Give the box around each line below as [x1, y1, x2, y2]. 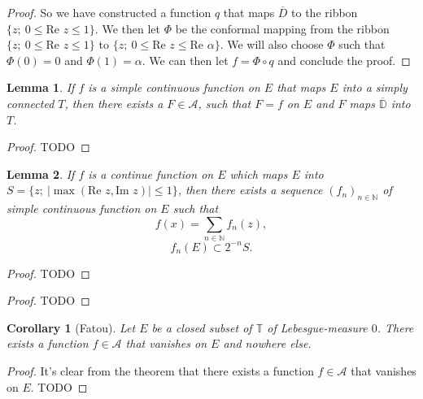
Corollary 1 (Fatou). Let [7, 319, 136, 336]
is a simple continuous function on [88, 79, 260, 96]
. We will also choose [220, 36, 324, 53]
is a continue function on [88, 165, 214, 182]
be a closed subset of [151, 319, 252, 336]
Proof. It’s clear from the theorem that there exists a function [7, 362, 314, 379]
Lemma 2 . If [7, 165, 75, 182]
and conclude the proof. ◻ [277, 51, 411, 68]
